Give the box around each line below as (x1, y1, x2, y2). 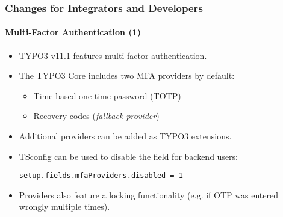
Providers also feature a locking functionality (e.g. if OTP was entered (19, 188, 278, 201)
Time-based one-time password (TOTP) (33, 89, 181, 102)
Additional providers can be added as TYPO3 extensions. (19, 130, 232, 142)
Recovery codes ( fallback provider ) (33, 109, 160, 122)
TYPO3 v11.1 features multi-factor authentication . (19, 49, 207, 61)
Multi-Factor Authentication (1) (5, 26, 141, 38)
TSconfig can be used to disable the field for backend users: (19, 150, 238, 162)
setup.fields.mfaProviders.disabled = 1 (19, 171, 183, 180)
